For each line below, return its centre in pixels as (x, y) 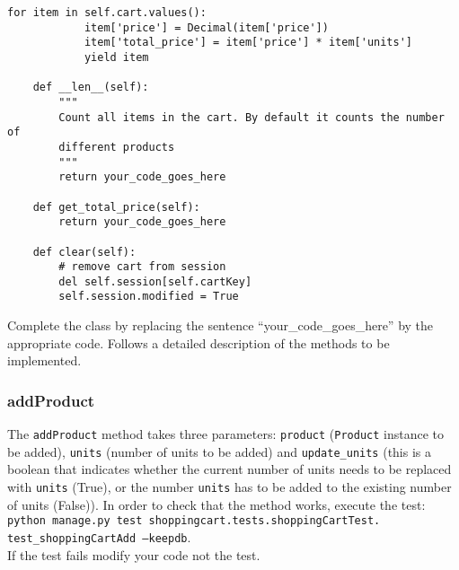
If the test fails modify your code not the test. (134, 554)
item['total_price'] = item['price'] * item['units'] (248, 43)
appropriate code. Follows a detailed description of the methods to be (199, 342)
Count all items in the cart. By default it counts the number (252, 117)
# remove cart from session (142, 267)
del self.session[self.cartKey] (155, 281)
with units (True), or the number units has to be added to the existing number (229, 487)
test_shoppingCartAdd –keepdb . (99, 536)
